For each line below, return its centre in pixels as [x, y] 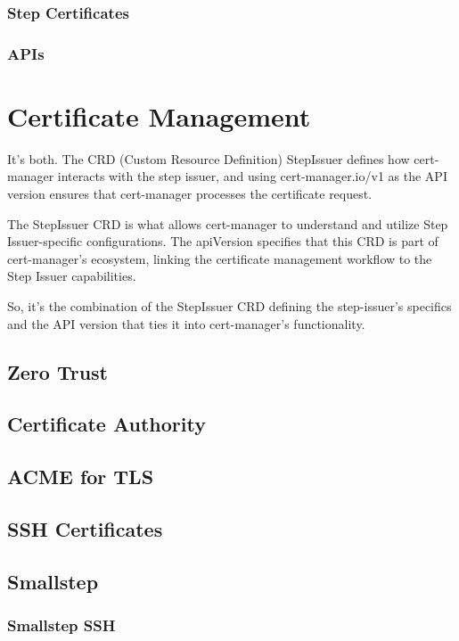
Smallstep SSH [61, 625]
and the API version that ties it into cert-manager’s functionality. [186, 323]
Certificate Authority [107, 424]
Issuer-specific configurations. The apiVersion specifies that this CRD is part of [223, 241]
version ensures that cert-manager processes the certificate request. [190, 193]
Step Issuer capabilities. [72, 276]
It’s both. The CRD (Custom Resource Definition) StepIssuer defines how [209, 158]
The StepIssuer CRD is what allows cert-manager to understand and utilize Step [228, 223]
